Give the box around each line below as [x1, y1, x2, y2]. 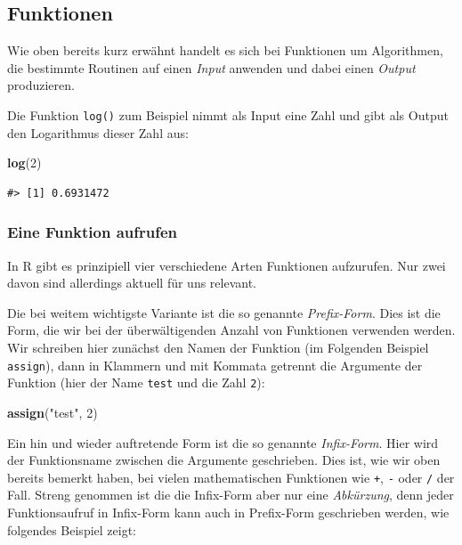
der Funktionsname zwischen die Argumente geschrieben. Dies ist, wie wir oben [7, 451, 441, 469]
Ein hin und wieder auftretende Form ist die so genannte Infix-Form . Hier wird [7, 433, 439, 451]
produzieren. [7, 76, 75, 94]
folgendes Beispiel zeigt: [7, 520, 136, 539]
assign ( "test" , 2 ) [7, 403, 98, 421]
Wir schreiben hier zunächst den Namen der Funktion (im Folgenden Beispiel [7, 338, 429, 357]
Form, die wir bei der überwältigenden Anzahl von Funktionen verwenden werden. [7, 321, 456, 339]
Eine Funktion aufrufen [7, 221, 178, 243]
